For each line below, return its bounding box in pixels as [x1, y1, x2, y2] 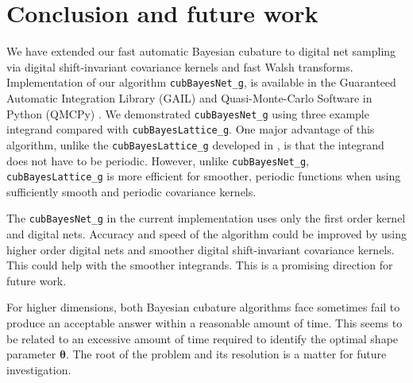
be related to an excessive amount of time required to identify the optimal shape [6, 330, 399, 346]
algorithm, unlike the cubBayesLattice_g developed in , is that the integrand [6, 136, 384, 153]
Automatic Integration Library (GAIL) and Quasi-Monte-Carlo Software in [6, 89, 372, 106]
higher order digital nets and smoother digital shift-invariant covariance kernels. [6, 241, 395, 257]
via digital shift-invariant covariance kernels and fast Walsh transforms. [6, 58, 353, 75]
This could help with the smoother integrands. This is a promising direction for [6, 257, 393, 273]
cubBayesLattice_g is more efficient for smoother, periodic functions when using [6, 168, 401, 184]
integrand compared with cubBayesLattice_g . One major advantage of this [6, 121, 375, 137]
